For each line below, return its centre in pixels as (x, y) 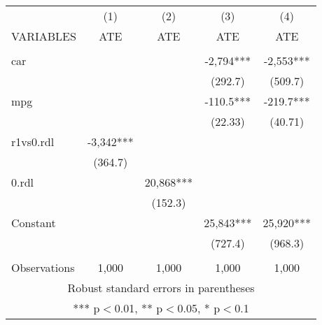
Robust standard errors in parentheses (161, 288)
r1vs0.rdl (33, 142)
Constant (34, 223)
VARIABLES (44, 36)
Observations (43, 267)
